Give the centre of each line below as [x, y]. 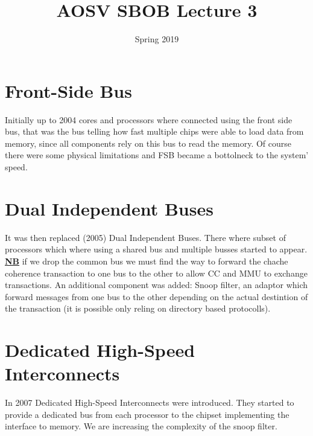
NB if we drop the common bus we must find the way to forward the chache [147, 261]
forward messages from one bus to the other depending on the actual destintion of [156, 296]
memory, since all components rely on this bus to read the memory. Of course [148, 143]
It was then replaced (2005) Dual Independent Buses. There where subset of [145, 237]
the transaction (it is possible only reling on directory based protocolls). [138, 308]
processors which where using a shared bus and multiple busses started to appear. [156, 249]
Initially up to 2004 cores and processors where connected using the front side [149, 119]
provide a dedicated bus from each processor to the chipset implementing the [147, 414]
